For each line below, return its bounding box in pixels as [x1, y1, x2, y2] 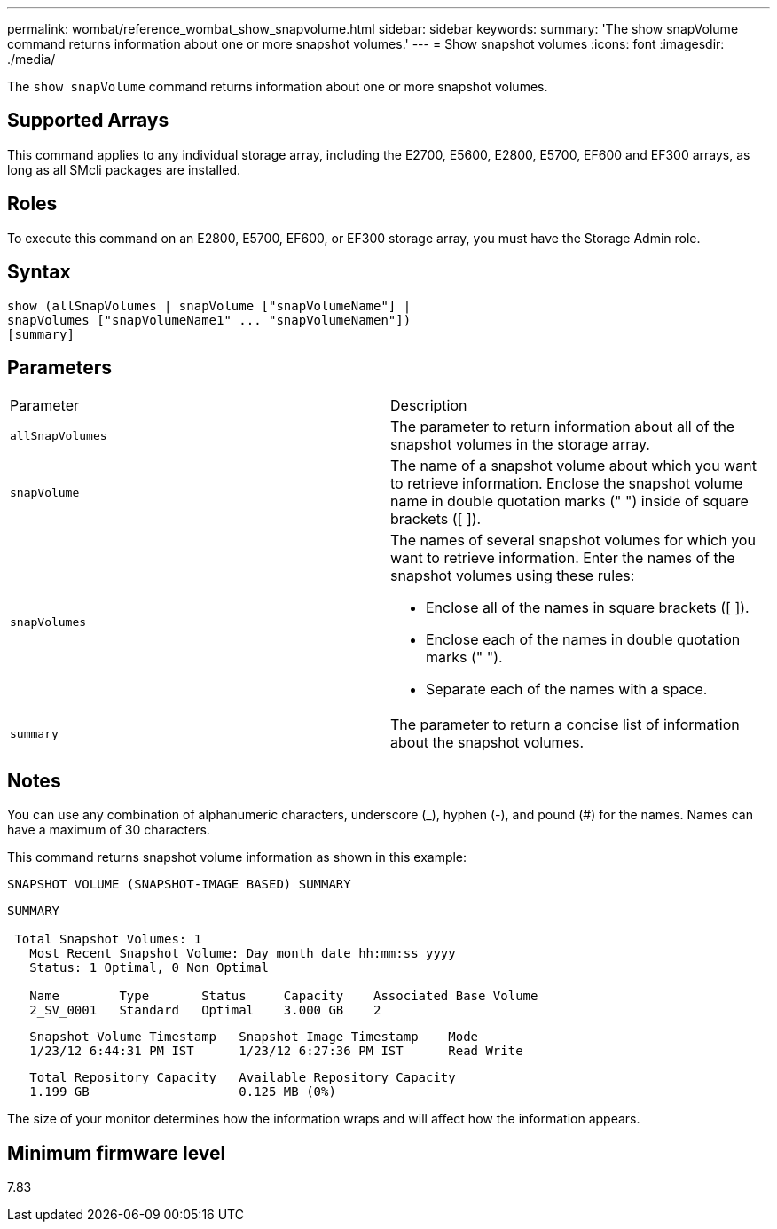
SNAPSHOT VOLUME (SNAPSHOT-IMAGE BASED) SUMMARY [7, 877, 351, 892]
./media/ [7, 51, 56, 67]
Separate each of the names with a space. [426, 680, 708, 699]
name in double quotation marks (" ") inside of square [390, 492, 749, 511]
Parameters [7, 356, 112, 379]
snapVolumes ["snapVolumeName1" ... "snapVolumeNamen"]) [7, 312, 412, 327]
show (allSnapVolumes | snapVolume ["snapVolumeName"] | [7, 298, 412, 313]
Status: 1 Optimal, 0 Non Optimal [29, 960, 270, 975]
